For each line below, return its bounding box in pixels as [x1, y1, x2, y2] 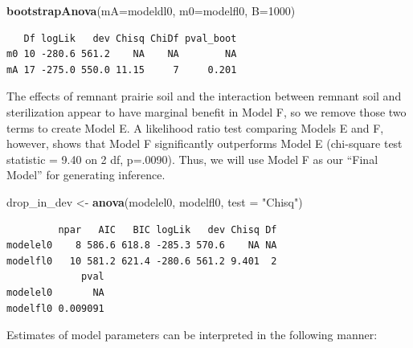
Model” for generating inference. [6, 166, 166, 183]
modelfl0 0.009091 [6, 302, 104, 314]
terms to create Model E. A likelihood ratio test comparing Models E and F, [6, 119, 384, 136]
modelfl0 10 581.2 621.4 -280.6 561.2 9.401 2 [6, 255, 277, 267]
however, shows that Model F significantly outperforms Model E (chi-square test [6, 135, 403, 152]
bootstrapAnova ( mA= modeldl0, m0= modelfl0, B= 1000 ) [6, 2, 296, 18]
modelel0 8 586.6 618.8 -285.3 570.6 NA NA [6, 240, 277, 252]
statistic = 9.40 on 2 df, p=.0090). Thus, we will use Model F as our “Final [6, 150, 378, 167]
